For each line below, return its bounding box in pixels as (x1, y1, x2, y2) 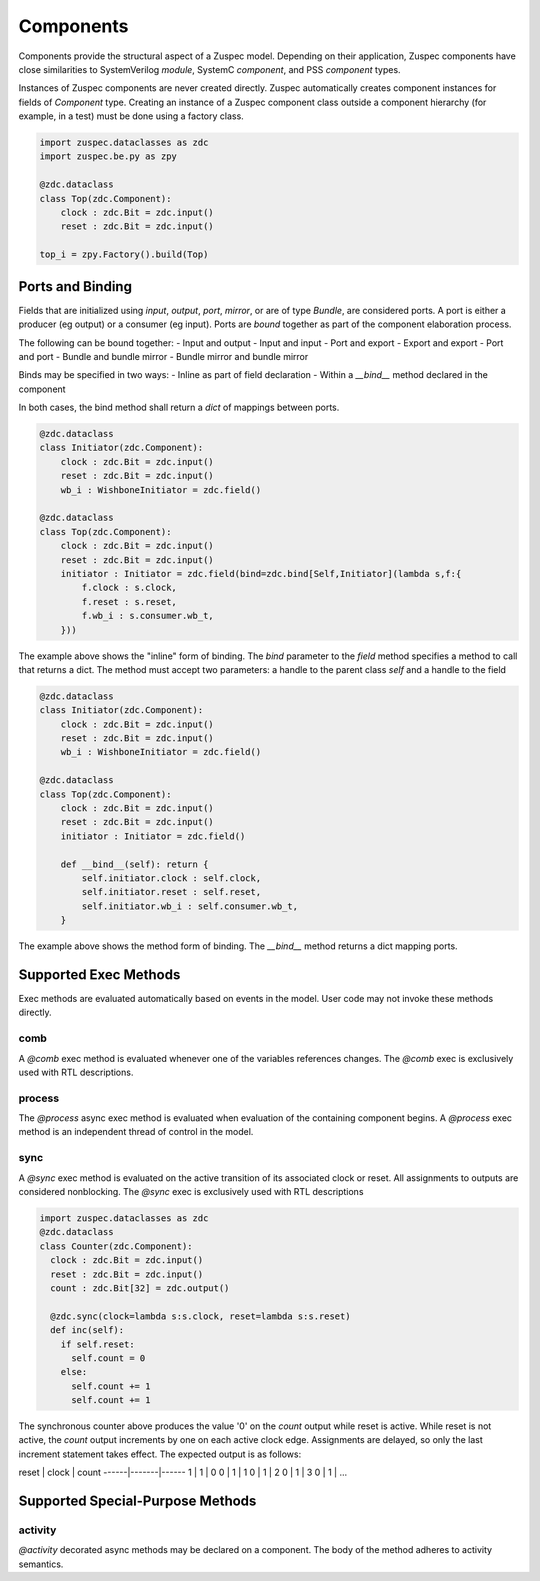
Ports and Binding (18, 278, 132, 295)
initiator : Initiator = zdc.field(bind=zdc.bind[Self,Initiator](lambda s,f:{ (60, 568, 462, 579)
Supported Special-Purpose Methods (18, 1493, 257, 1510)
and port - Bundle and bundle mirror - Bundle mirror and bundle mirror (18, 350, 309, 362)
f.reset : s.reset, (81, 596, 177, 607)
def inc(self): (50, 1325, 125, 1336)
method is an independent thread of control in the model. (18, 1126, 254, 1138)
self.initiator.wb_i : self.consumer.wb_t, (81, 900, 299, 912)
